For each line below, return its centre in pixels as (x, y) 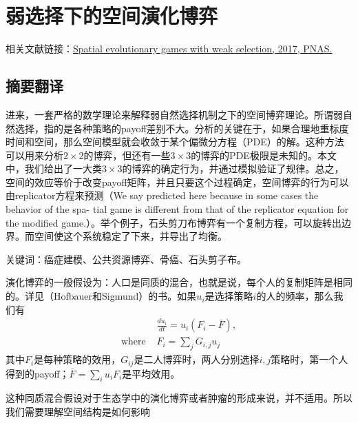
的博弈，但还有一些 (127, 155)
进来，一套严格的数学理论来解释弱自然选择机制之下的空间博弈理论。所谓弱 (174, 114)
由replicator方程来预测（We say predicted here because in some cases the (162, 195)
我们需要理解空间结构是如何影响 (78, 411)
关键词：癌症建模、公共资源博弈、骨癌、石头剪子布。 (126, 259)
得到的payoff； (38, 373)
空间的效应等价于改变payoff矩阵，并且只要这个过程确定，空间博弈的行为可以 (177, 182)
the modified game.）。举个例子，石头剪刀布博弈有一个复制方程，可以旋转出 (174, 222)
